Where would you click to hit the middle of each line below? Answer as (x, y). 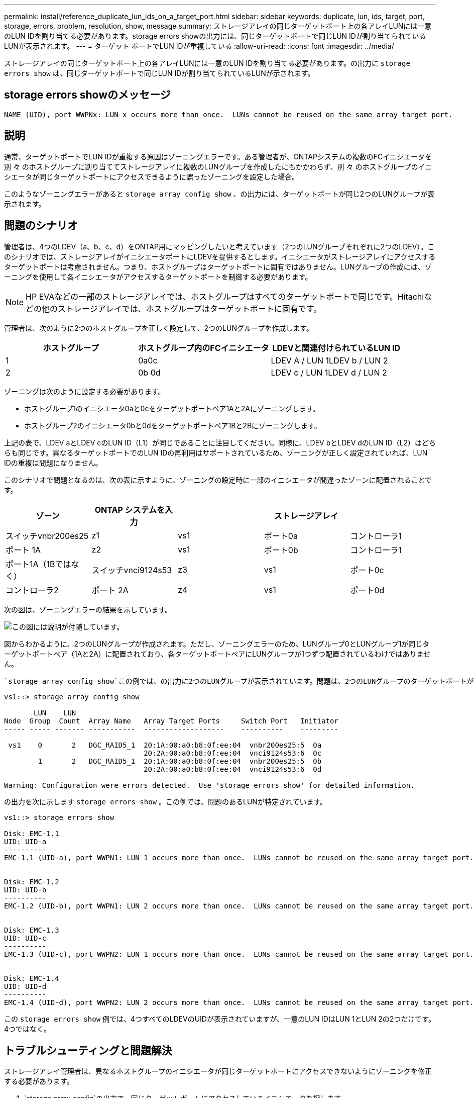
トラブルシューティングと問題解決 (88, 1050)
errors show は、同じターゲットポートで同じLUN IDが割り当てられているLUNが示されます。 (159, 73)
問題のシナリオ (41, 226)
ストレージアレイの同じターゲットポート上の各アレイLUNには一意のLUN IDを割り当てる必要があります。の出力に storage (207, 63)
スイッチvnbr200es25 (47, 536)
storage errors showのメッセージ (87, 95)
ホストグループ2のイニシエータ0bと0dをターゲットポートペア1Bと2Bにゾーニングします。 (173, 425)
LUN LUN (55, 713)
